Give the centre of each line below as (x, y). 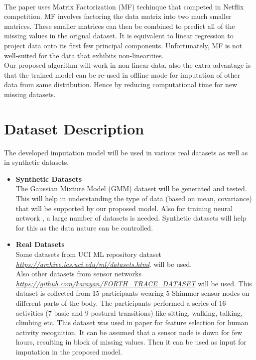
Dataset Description (74, 128)
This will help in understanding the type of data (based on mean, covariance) (134, 198)
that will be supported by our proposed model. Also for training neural (124, 208)
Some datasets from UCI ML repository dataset (89, 254)
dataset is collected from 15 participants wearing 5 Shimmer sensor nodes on (132, 293)
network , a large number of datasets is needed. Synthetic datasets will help (131, 218)
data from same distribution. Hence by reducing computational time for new (121, 84)
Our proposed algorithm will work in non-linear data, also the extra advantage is (128, 65)
